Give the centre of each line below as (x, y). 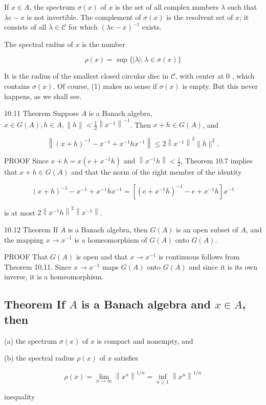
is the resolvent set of (200, 17)
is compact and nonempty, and (145, 340)
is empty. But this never (220, 86)
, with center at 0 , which (215, 76)
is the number (104, 44)
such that (242, 7)
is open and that (102, 257)
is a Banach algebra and (146, 304)
